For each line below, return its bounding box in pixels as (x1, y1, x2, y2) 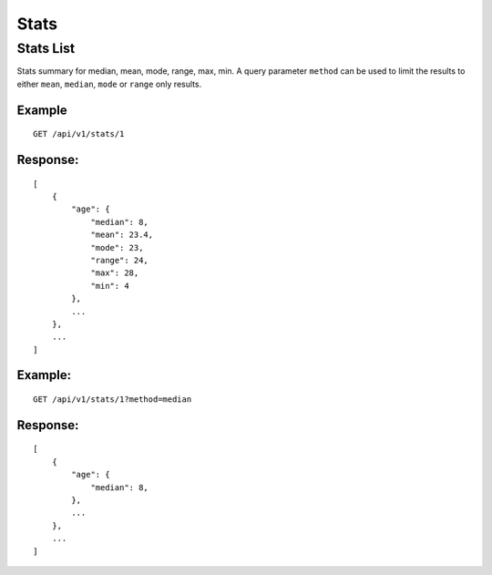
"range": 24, (90, 255, 149, 265)
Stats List (16, 40, 76, 56)
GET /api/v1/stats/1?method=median (33, 395, 192, 405)
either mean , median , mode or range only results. (16, 78, 202, 89)
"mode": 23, (90, 242, 144, 252)
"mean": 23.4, (90, 230, 154, 241)
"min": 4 (90, 281, 129, 291)
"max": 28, (90, 268, 139, 278)
